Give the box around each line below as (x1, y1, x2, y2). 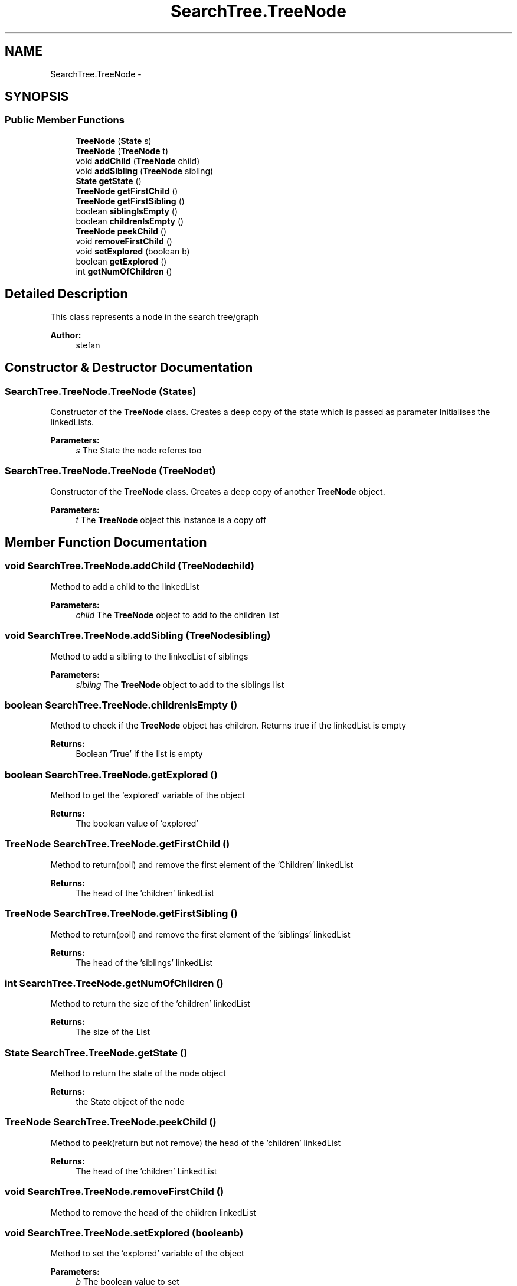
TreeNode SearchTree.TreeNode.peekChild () (5, 1116, 217, 1128)
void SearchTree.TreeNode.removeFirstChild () (5, 1186, 224, 1198)
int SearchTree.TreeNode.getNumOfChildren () (5, 977, 224, 989)
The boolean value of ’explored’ (76, 818, 198, 829)
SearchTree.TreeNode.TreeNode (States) (5, 385, 197, 397)
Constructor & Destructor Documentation (5, 360, 253, 376)
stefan (76, 340, 100, 350)
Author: (50, 329, 81, 340)
